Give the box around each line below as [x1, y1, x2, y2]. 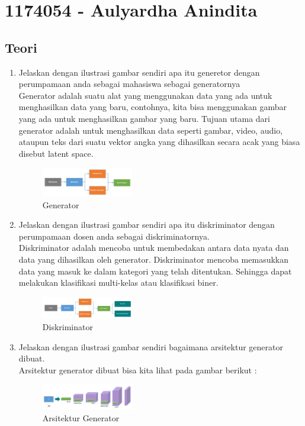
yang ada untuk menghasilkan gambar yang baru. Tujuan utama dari [18, 112, 270, 124]
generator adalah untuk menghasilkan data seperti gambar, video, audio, [18, 124, 283, 136]
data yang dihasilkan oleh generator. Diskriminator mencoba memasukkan [18, 253, 289, 265]
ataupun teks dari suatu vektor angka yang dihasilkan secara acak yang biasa [18, 135, 300, 148]
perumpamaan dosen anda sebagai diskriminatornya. [18, 230, 210, 242]
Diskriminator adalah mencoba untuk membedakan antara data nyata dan [18, 241, 289, 254]
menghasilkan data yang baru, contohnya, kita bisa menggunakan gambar [18, 101, 287, 113]
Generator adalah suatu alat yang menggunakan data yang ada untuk [18, 89, 272, 101]
